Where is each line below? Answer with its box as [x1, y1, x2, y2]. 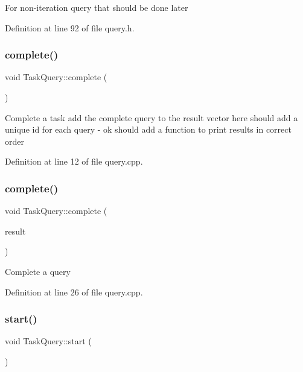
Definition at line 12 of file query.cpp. [5, 155, 143, 168]
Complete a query [5, 265, 71, 277]
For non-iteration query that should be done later [5, 1, 188, 13]
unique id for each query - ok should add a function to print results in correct [5, 123, 292, 136]
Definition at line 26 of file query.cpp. [5, 285, 143, 298]
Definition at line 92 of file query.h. [5, 21, 135, 34]
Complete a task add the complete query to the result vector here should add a [5, 111, 298, 124]
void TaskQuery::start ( [5, 335, 92, 347]
